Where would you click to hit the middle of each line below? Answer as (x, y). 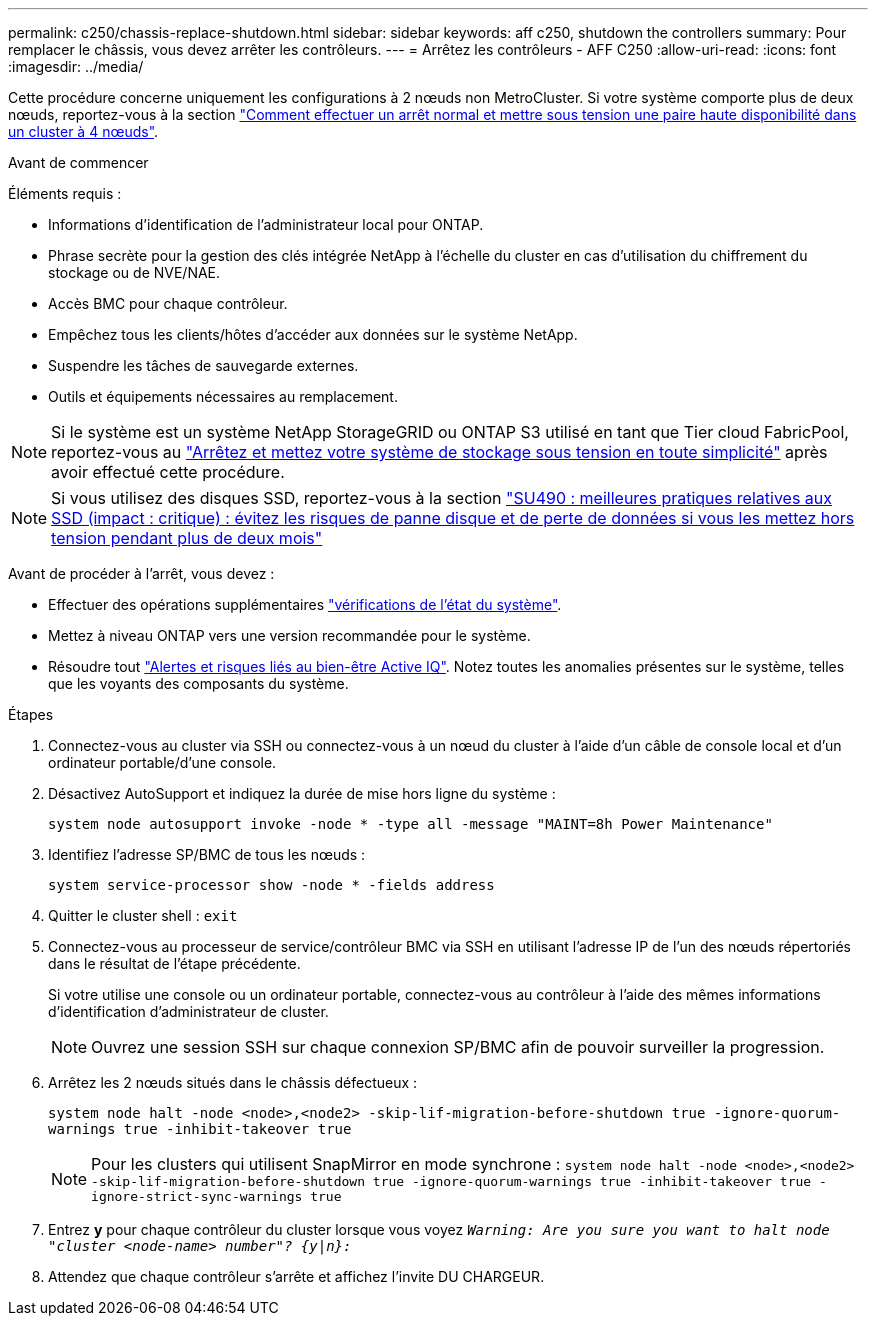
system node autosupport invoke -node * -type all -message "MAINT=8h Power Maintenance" (410, 824)
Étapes (31, 714)
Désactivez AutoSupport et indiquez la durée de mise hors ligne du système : (302, 793)
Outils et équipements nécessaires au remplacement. (223, 396)
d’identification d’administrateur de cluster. (188, 1011)
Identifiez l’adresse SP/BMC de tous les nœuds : (207, 854)
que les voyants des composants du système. (198, 683)
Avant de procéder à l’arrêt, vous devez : (141, 573)
